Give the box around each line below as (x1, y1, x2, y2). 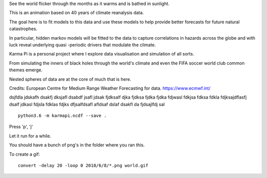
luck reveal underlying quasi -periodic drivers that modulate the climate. (9, 42, 156, 48)
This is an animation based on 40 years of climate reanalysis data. (9, 10, 144, 16)
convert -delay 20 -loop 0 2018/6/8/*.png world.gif (18, 163, 148, 169)
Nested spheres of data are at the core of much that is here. (9, 76, 132, 82)
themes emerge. (9, 67, 43, 73)
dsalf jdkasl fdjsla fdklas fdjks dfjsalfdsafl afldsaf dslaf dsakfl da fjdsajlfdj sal (9, 101, 165, 107)
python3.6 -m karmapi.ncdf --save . (18, 113, 107, 119)
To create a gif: (9, 151, 41, 157)
